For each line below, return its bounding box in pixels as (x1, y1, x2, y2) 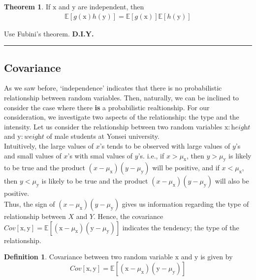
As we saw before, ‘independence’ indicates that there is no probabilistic (4, 83, 222, 93)
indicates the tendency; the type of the (122, 222, 239, 232)
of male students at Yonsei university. (46, 131, 160, 141)
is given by (200, 251, 233, 262)
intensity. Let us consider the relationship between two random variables (4, 121, 223, 131)
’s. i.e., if (138, 150, 164, 160)
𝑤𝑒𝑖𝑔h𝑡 (24, 133, 44, 141)
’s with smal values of (67, 150, 133, 160)
